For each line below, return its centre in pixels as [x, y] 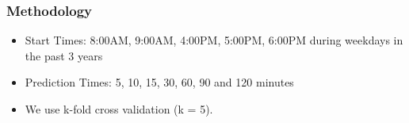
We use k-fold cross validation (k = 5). [119, 109]
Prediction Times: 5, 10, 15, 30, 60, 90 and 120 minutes [159, 82]
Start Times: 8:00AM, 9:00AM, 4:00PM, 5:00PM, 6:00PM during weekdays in [214, 40]
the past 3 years [64, 55]
